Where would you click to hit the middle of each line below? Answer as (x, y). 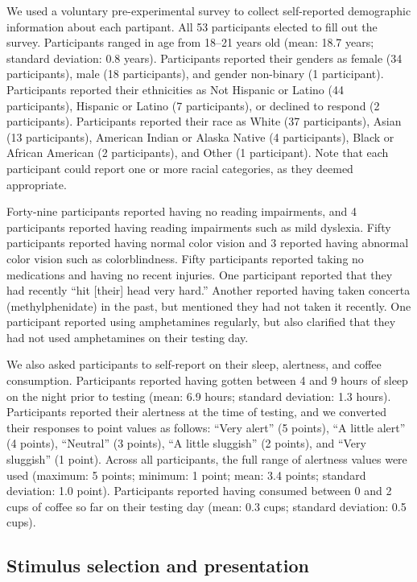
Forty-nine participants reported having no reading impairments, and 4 (182, 211)
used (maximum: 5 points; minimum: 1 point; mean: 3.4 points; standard (186, 475)
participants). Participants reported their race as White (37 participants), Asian (204, 121)
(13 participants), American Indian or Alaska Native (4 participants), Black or (200, 136)
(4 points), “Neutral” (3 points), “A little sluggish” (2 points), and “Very (186, 443)
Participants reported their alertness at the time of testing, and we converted (197, 412)
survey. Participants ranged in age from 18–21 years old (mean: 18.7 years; (190, 42)
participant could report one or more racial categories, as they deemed (180, 168)
